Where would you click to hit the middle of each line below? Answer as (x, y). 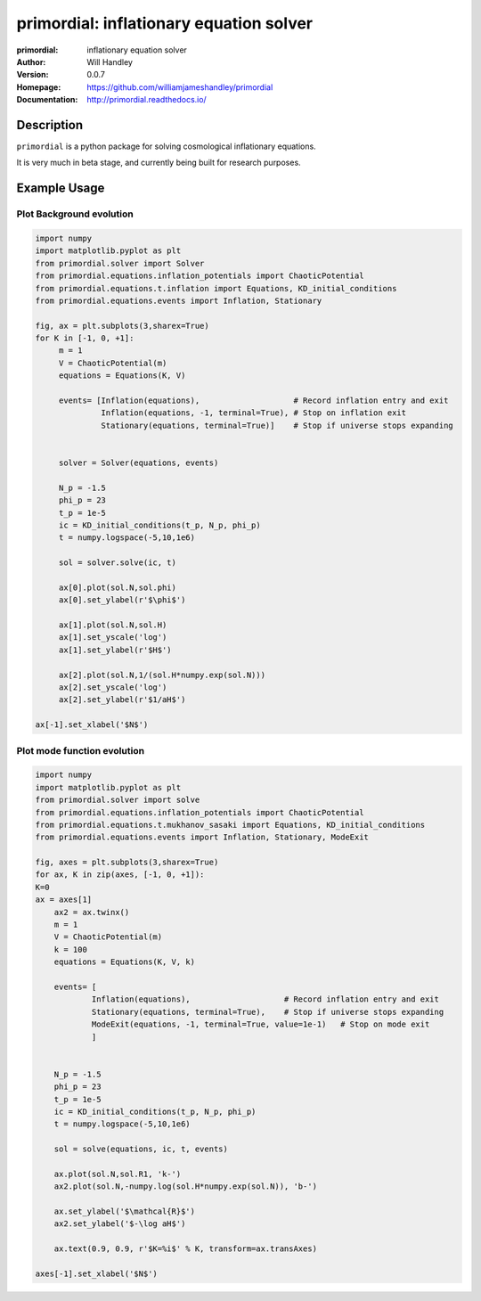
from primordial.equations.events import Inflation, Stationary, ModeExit (202, 837)
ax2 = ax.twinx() (92, 912)
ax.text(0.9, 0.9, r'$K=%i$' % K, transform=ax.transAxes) (186, 1249)
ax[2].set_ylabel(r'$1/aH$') (122, 700)
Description (50, 125)
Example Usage (61, 188)
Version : (33, 75)
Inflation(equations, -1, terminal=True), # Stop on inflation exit (254, 413)
